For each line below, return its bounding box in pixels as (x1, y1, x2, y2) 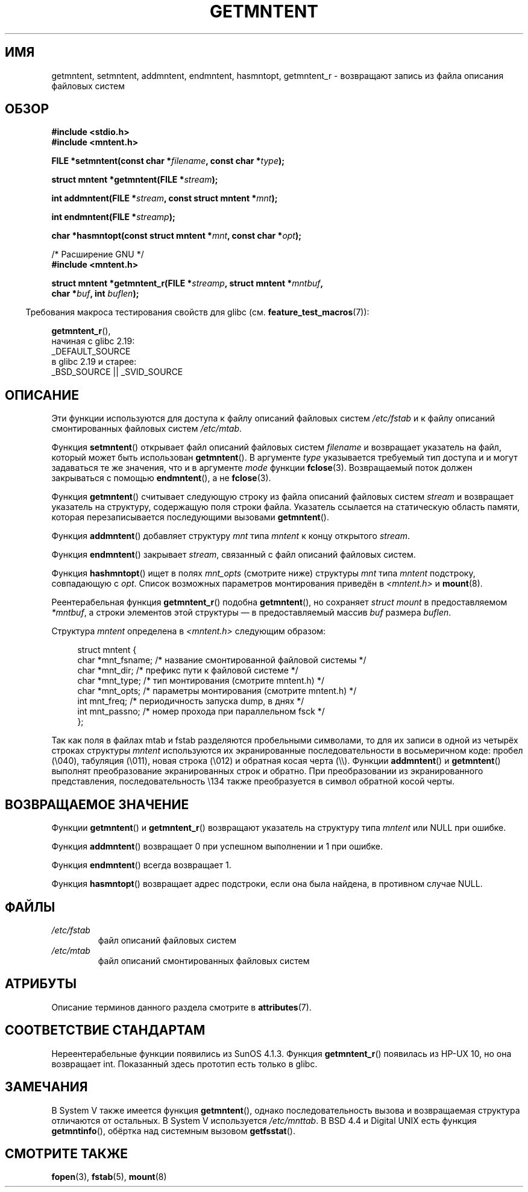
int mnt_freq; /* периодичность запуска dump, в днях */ (77, 696, 304, 707)
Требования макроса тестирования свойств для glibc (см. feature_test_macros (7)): (25, 307, 369, 318)
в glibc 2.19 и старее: (51, 356, 137, 367)
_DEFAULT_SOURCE (51, 346, 131, 357)
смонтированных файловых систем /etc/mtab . (51, 423, 242, 434)
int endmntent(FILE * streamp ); (51, 212, 175, 222)
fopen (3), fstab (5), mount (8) (51, 1172, 167, 1182)
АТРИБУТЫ (5, 976, 77, 992)
